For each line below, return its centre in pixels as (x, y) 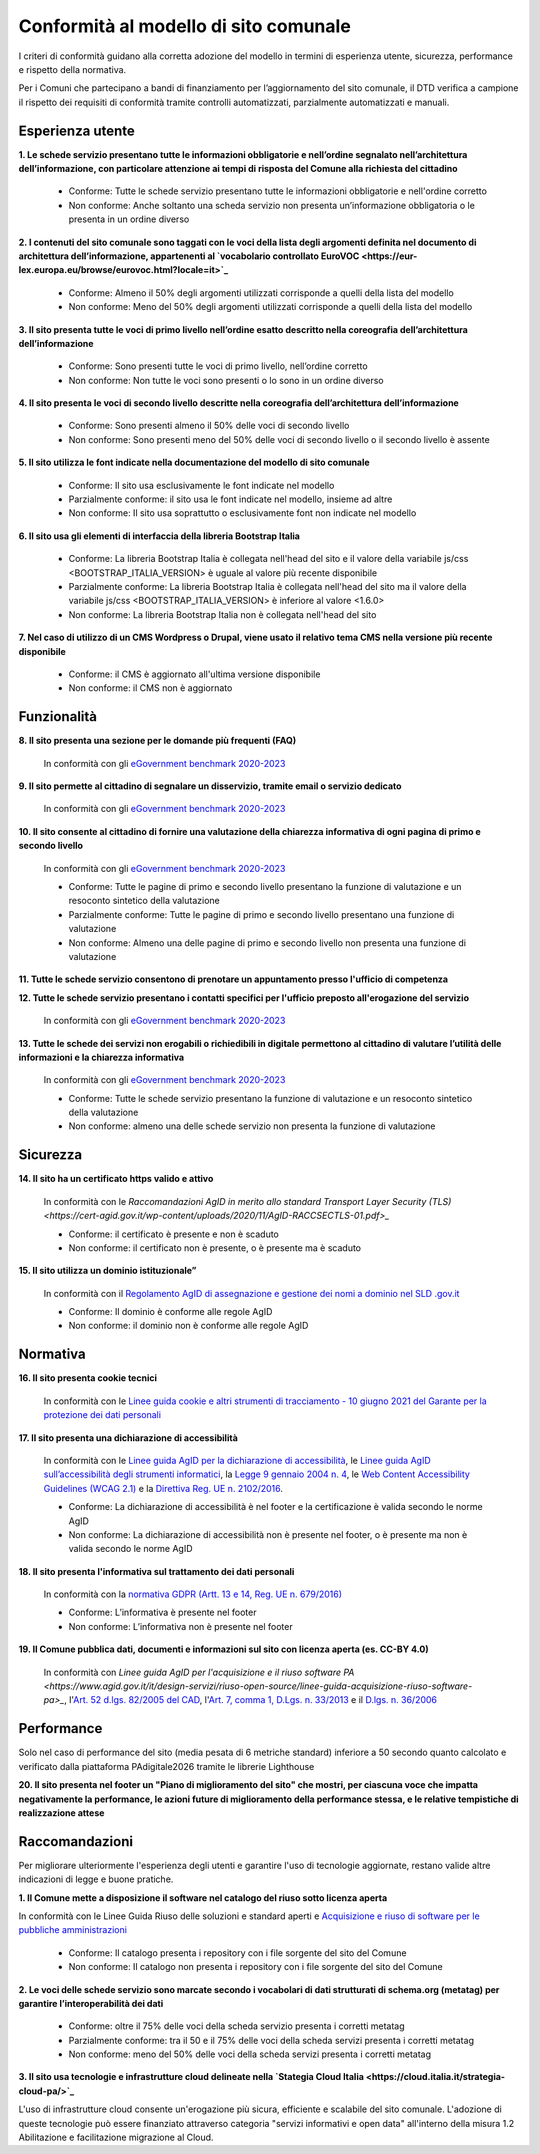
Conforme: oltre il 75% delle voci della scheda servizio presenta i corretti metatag (236, 2026)
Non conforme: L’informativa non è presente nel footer (181, 1626)
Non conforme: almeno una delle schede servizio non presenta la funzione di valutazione (252, 1126)
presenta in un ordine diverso (129, 219)
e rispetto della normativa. (72, 69)
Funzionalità (57, 716)
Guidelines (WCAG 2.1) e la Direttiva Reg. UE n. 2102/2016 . (163, 1488)
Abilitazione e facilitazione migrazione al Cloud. (116, 2137)
